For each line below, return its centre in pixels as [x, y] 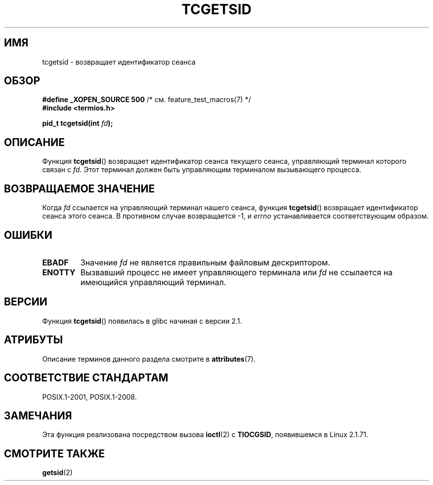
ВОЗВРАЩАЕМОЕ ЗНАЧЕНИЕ [80, 188]
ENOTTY [59, 272]
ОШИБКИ [28, 235]
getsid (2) [57, 473]
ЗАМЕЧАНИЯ [38, 415]
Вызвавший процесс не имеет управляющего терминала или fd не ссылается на [237, 272]
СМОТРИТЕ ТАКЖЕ [55, 453]
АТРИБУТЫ [34, 340]
